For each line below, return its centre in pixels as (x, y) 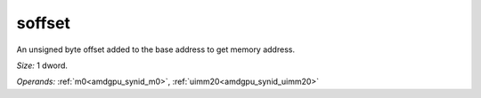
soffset (44, 23)
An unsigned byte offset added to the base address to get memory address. (156, 49)
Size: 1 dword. (42, 65)
